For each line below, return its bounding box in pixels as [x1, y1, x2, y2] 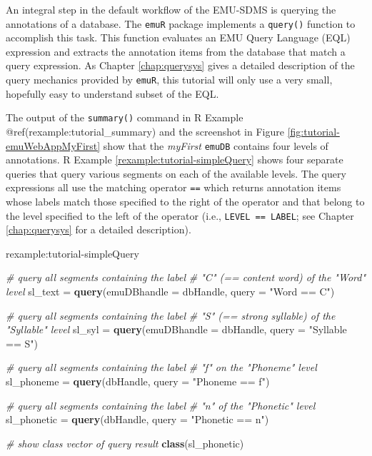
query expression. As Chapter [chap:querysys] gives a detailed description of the [6, 58, 355, 73]
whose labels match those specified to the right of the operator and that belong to [6, 194, 365, 209]
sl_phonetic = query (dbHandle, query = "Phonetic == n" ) [6, 412, 269, 427]
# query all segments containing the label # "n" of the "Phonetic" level [6, 397, 316, 412]
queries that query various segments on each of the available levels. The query [6, 166, 346, 181]
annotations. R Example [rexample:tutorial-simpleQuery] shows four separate [6, 152, 343, 167]
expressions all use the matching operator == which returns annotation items [6, 180, 341, 195]
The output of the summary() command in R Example [6, 110, 243, 125]
